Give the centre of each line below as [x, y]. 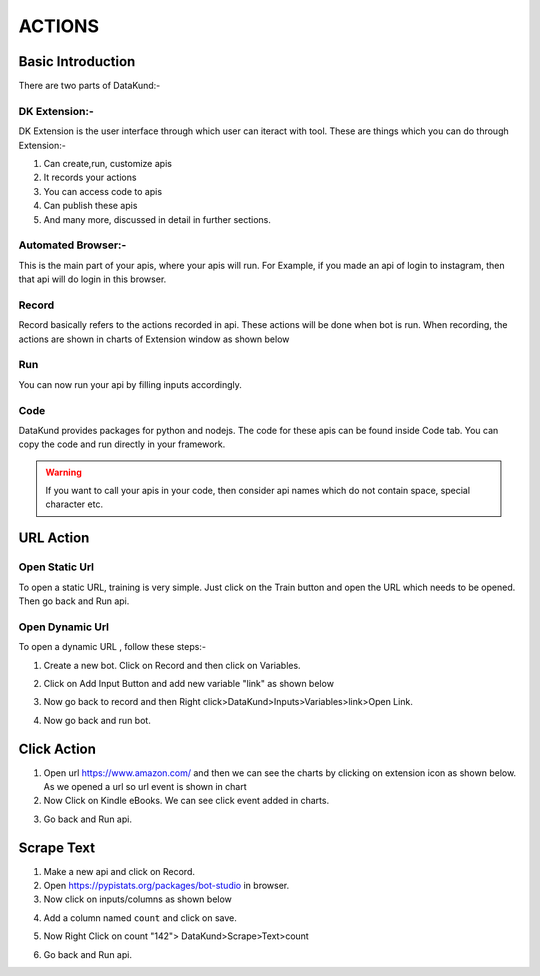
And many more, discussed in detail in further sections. [157, 219]
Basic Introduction [77, 61]
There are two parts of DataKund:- [89, 86]
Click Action [57, 748]
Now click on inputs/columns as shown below [137, 899]
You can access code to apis [103, 191]
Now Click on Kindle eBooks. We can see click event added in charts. [186, 801]
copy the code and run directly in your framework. [122, 444]
